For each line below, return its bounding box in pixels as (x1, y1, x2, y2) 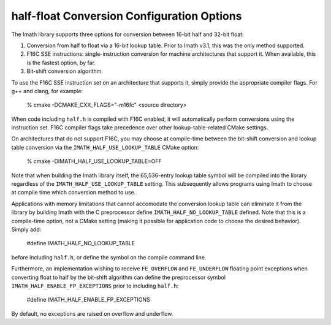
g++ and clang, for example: (11, 87, 83, 94)
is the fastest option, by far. (26, 59, 96, 66)
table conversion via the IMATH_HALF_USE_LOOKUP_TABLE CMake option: (11, 143, 199, 151)
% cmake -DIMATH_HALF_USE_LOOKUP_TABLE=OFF (26, 158, 162, 165)
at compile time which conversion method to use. (11, 189, 136, 196)
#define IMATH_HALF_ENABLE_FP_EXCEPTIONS (26, 296, 150, 304)
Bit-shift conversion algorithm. (26, 67, 104, 75)
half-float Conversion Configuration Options (11, 9, 242, 23)
